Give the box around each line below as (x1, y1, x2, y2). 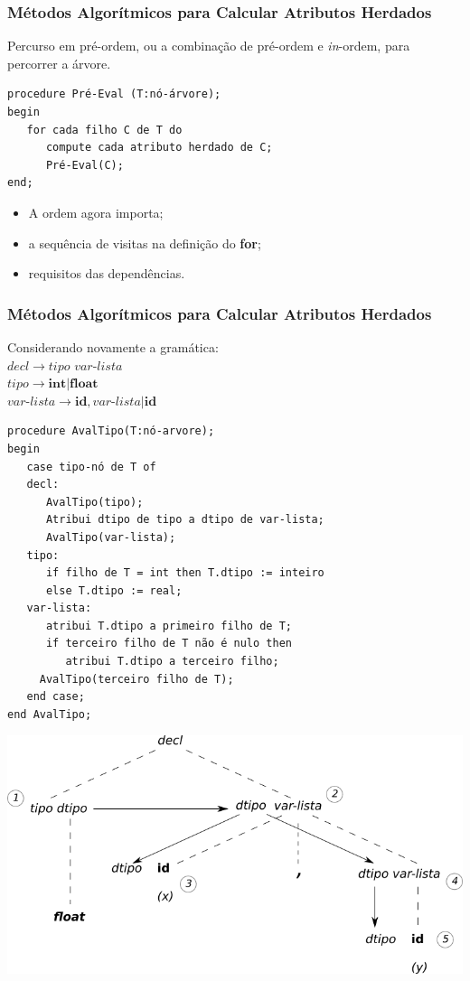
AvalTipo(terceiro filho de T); (39, 672, 234, 686)
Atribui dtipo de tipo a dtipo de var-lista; (45, 513, 324, 527)
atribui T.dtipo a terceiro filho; (65, 655, 279, 668)
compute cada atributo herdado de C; (45, 141, 273, 154)
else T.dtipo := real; (45, 584, 183, 597)
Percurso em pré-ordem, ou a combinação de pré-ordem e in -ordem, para (7, 36, 410, 55)
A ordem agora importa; (28, 202, 164, 221)
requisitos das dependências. (28, 264, 185, 283)
